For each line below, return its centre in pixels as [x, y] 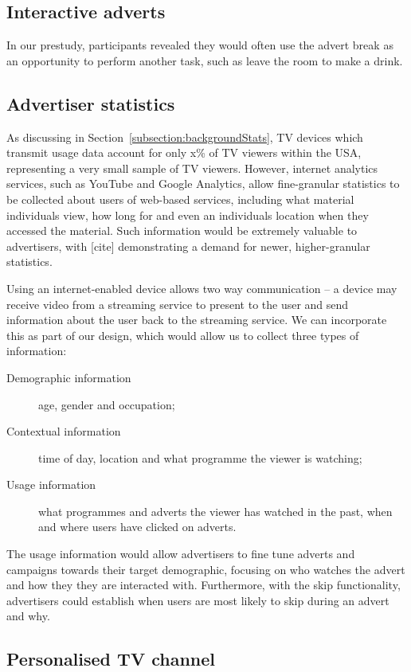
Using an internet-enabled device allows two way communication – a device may [202, 288]
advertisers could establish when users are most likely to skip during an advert [198, 600]
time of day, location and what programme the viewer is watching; [200, 457]
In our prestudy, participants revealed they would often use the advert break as [200, 45]
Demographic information [69, 377]
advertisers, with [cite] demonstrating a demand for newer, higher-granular [188, 246]
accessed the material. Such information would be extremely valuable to [182, 231]
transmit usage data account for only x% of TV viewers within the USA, [184, 152]
